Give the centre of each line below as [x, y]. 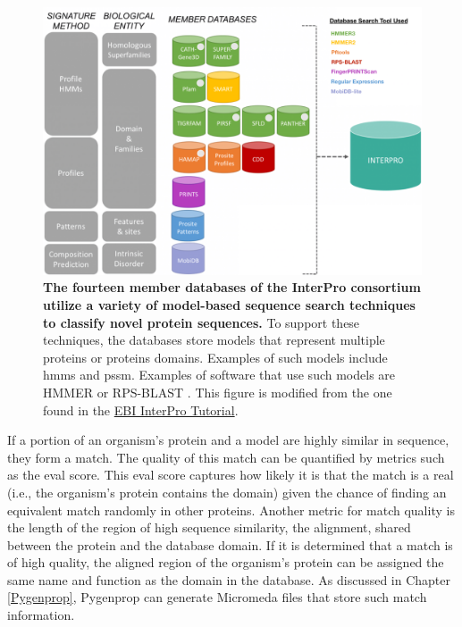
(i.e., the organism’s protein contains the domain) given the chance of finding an [227, 492]
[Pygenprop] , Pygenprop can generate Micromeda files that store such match [217, 597]
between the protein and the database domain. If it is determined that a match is [230, 544]
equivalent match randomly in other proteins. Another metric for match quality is [231, 510]
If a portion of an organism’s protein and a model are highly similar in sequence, [228, 440]
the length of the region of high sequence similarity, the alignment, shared [209, 527]
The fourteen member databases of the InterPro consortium [232, 287]
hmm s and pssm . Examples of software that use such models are [219, 375]
